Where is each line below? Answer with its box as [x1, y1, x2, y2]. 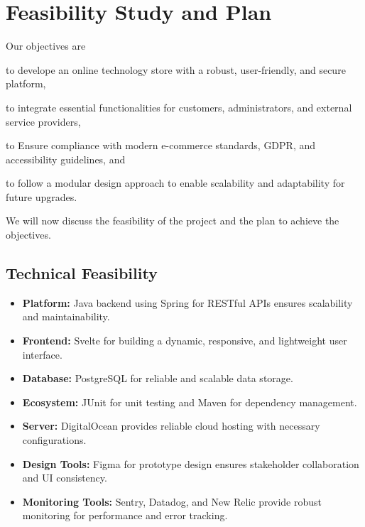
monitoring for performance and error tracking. [22, 508, 228, 523]
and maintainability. [22, 309, 110, 324]
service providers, [6, 114, 81, 129]
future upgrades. [6, 189, 77, 204]
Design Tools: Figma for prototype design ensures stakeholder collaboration [22, 456, 359, 471]
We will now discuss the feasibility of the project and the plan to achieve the [6, 213, 339, 228]
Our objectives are [6, 38, 86, 53]
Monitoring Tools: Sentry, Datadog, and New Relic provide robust [22, 494, 322, 509]
